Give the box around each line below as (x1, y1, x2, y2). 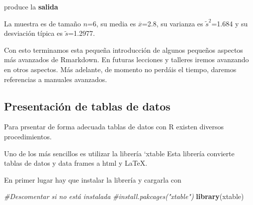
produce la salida (4, 1, 58, 11)
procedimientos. (4, 131, 52, 141)
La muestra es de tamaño (4, 18, 81, 28)
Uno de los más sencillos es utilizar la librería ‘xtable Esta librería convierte (4, 148, 235, 158)
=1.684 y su (211, 18, 248, 28)
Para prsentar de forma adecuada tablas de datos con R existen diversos (4, 121, 224, 132)
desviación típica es (4, 28, 63, 38)
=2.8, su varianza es (142, 18, 203, 28)
